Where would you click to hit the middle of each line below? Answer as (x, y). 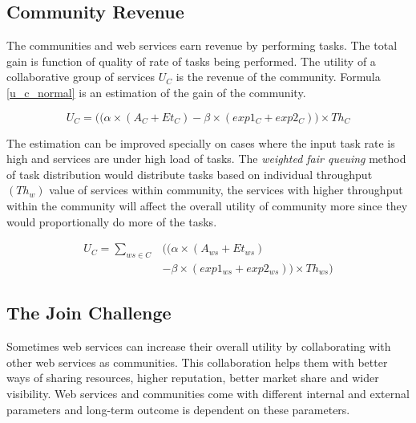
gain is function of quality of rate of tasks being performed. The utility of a (191, 61)
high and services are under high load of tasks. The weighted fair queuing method (206, 159)
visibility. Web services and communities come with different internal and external (208, 393)
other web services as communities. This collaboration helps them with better (197, 362)
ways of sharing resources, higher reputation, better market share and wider (193, 378)
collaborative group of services (81, 77)
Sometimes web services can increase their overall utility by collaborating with (199, 346)
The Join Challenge (89, 313)
